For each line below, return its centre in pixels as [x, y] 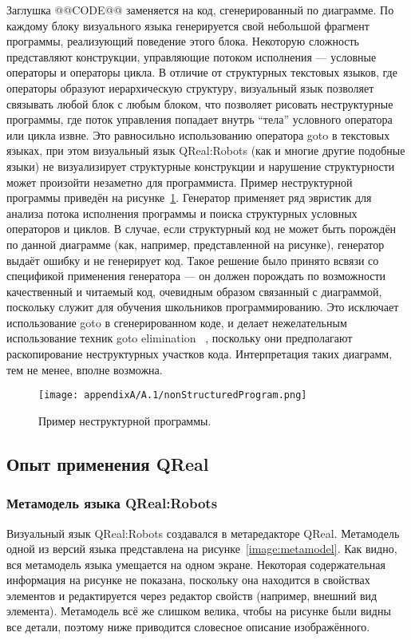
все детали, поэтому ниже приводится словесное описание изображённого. [188, 627]
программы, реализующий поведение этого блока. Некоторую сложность [183, 41]
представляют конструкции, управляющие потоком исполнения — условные [192, 56]
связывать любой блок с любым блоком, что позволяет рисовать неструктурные [200, 103]
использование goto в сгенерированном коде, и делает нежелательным [177, 322]
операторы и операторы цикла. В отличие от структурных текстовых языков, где [202, 72]
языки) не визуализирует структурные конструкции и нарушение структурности [201, 166]
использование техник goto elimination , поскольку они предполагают [180, 338]
